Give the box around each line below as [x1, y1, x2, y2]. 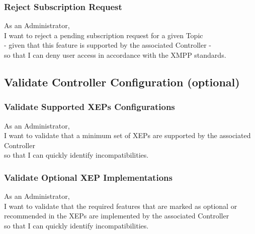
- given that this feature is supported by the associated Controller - [4, 40, 211, 50]
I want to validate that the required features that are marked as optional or [4, 200, 237, 211]
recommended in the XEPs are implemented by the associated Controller [4, 210, 229, 221]
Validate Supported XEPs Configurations [4, 100, 175, 113]
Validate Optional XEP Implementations [4, 171, 173, 183]
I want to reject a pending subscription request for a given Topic [4, 30, 203, 40]
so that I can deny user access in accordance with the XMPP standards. [4, 50, 226, 60]
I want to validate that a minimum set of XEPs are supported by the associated [4, 130, 251, 141]
